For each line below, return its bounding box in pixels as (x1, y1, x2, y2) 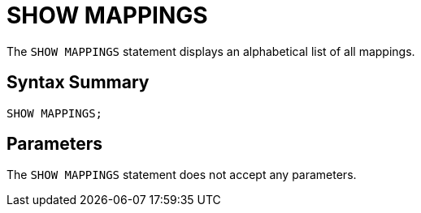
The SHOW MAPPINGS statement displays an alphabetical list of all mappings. (7, 44, 415, 58)
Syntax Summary (7, 72, 150, 93)
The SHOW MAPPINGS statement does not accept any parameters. (7, 168, 357, 182)
